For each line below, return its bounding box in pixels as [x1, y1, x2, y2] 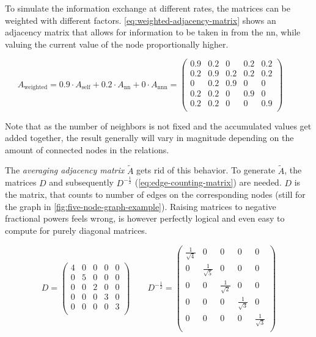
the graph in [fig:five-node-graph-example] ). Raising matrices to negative [5, 200, 276, 212]
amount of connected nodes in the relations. [5, 143, 169, 156]
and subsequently [49, 176, 114, 189]
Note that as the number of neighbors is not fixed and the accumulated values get [5, 119, 312, 132]
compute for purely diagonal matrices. [5, 223, 147, 236]
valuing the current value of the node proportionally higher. [5, 37, 229, 50]
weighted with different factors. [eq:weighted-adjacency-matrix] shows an [5, 13, 276, 26]
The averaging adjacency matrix [5, 164, 125, 176]
